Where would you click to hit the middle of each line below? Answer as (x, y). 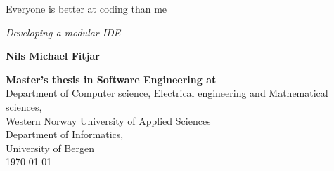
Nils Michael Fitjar (53, 56)
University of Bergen (50, 148)
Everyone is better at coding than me (86, 8)
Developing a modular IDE (63, 32)
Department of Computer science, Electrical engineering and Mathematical (167, 93)
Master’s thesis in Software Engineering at (111, 79)
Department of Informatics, (65, 134)
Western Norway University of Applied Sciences (108, 120)
